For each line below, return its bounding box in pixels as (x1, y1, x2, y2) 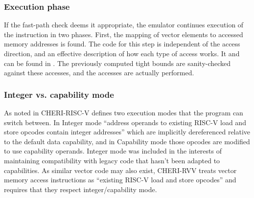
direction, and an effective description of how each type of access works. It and (4, 48, 240, 58)
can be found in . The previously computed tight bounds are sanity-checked (4, 58, 231, 68)
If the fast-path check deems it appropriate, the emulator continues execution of (4, 20, 244, 30)
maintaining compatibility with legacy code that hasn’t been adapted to (4, 155, 220, 165)
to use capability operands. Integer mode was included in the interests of (4, 146, 222, 156)
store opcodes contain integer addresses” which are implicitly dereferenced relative (4, 127, 251, 137)
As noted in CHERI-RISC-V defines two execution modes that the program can (4, 108, 243, 117)
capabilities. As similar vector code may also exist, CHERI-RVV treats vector (4, 165, 237, 175)
